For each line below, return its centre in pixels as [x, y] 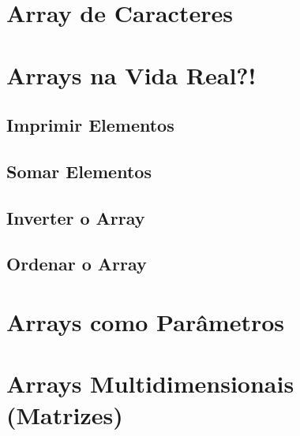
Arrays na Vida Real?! [131, 75]
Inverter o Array [76, 217]
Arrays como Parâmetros [145, 322]
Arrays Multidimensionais [150, 384]
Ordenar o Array [77, 264]
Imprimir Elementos [90, 125]
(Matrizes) [65, 414]
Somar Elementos [79, 171]
